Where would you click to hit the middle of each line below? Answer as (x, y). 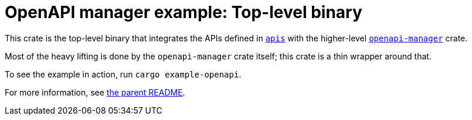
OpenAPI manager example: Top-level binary (184, 12)
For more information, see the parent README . (95, 92)
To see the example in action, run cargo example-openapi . (123, 74)
